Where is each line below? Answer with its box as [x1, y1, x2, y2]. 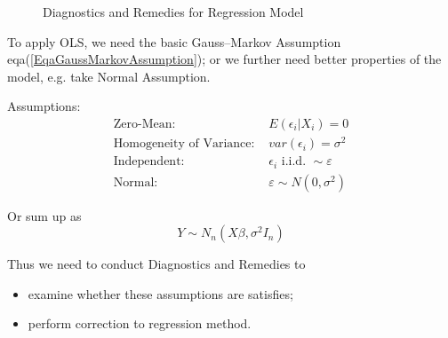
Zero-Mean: [113, 117, 176, 130]
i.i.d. [281, 155, 307, 169]
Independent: [113, 155, 185, 169]
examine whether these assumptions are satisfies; [28, 284, 293, 303]
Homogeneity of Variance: [113, 138, 255, 151]
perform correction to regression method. [28, 314, 252, 333]
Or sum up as [7, 206, 82, 224]
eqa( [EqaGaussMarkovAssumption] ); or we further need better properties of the [7, 50, 442, 68]
